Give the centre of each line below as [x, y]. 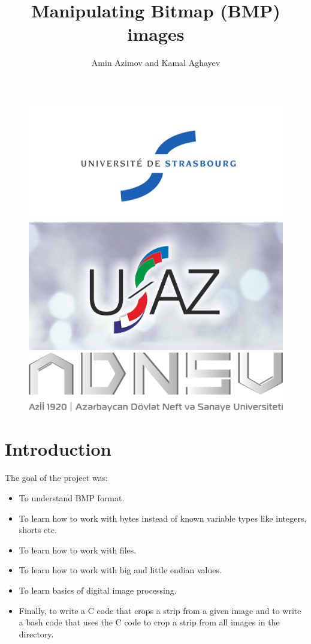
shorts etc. [38, 530]
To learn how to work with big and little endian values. [120, 570]
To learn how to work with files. [78, 550]
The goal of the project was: [56, 478]
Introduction [58, 449]
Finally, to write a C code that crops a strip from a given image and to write [160, 610]
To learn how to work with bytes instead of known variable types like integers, [163, 518]
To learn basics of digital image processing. [98, 590]
